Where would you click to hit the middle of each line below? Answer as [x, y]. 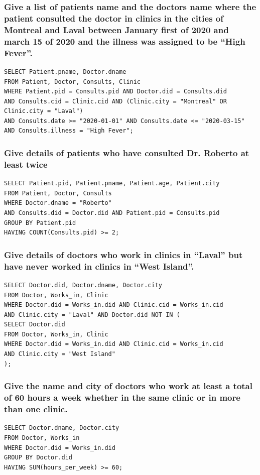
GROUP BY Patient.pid [40, 223]
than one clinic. [36, 409]
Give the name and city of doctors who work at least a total [128, 386]
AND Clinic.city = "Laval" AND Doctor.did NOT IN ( [92, 315]
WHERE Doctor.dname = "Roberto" [58, 203]
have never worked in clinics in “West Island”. [99, 266]
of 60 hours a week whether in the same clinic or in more [122, 397]
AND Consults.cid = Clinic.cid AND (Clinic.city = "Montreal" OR [115, 101]
